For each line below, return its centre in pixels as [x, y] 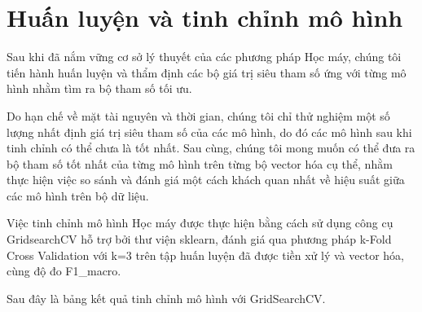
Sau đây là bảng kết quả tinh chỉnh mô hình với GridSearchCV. [166, 298]
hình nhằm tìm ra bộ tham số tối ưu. [99, 88]
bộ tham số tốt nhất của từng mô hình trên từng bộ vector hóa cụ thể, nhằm [200, 163]
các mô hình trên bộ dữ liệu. [78, 195]
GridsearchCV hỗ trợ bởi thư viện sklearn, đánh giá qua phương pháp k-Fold [199, 239]
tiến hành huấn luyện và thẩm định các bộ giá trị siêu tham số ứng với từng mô [207, 72]
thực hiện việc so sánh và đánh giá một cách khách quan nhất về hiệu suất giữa [206, 180]
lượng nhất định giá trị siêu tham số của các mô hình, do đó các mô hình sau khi [209, 132]
